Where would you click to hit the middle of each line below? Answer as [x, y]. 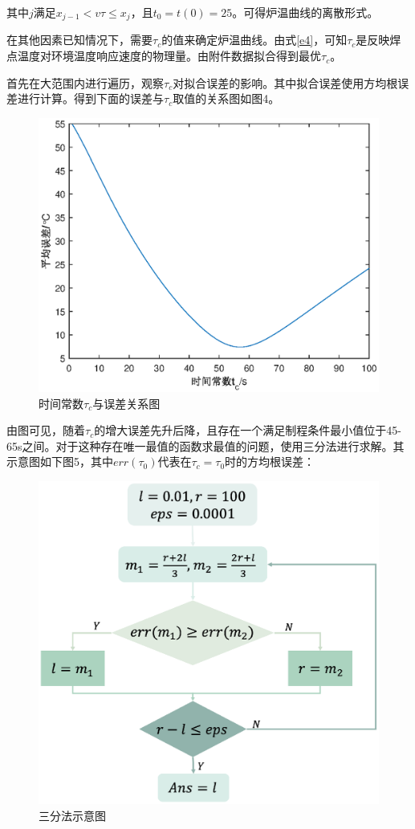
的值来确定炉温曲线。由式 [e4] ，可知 [254, 40]
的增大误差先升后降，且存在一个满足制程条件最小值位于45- [248, 430]
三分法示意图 [72, 815]
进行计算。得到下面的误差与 [90, 98]
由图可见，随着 [46, 430]
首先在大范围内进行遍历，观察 [85, 82]
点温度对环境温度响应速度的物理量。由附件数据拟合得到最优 [164, 56]
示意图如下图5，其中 [60, 461]
